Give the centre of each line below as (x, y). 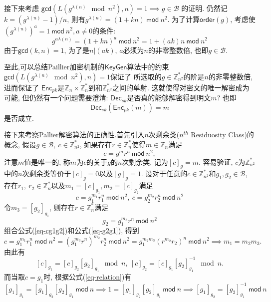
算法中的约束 (148, 67)
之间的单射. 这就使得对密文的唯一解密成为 (181, 87)
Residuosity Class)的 (222, 135)
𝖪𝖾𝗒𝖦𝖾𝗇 (116, 68)
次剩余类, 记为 (145, 161)
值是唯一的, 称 (47, 161)
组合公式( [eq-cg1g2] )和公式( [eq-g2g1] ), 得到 (72, 230)
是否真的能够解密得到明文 (169, 98)
